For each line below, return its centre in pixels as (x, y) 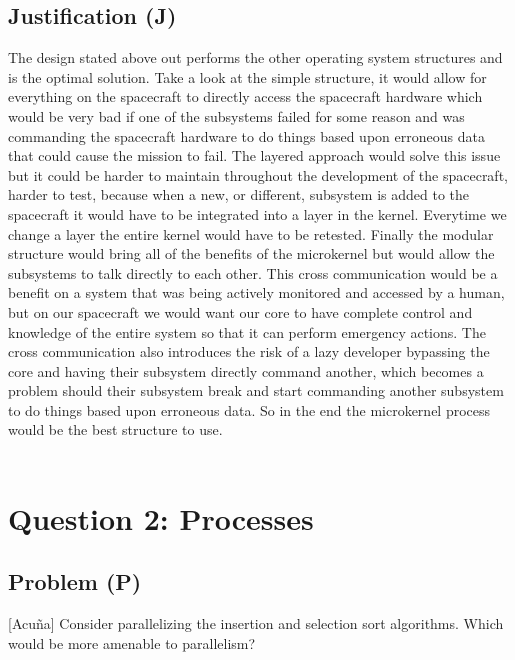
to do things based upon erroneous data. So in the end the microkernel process (249, 409)
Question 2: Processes (161, 517)
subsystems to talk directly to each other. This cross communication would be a (253, 272)
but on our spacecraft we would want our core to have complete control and (240, 311)
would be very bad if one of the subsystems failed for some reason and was (236, 115)
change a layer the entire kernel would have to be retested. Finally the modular (251, 233)
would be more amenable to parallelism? (132, 642)
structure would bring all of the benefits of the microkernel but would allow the (251, 253)
